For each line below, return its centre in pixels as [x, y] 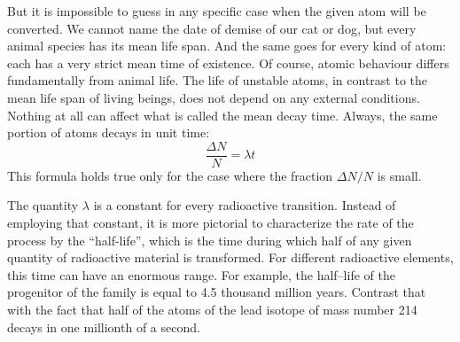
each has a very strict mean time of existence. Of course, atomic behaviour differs [228, 62]
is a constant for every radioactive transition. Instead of [245, 205]
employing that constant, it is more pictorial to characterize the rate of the [211, 222]
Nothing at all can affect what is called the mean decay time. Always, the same [222, 115]
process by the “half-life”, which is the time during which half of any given [210, 240]
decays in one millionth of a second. [104, 326]
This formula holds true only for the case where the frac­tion [170, 175]
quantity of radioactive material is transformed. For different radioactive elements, [230, 257]
